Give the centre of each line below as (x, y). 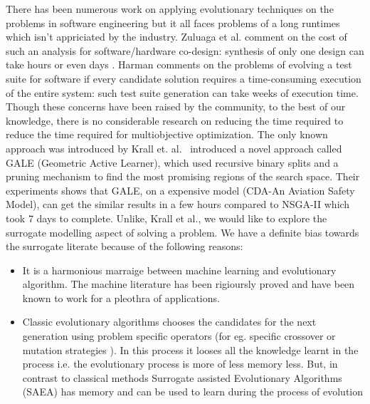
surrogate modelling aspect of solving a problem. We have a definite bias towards (183, 232)
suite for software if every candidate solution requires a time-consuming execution (184, 78)
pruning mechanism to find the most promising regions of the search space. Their (183, 176)
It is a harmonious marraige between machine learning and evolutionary (179, 270)
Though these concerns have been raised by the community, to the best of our (176, 107)
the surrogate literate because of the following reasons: (125, 246)
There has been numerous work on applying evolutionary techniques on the (170, 9)
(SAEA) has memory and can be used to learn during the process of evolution (193, 392)
